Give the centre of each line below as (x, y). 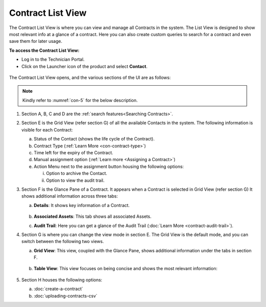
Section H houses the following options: (62, 280)
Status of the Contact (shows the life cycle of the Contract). (94, 139)
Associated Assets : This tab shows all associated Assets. (93, 216)
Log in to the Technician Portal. (53, 60)
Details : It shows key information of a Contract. (82, 205)
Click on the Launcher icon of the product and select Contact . (84, 66)
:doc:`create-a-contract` (58, 289)
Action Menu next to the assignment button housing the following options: (109, 166)
